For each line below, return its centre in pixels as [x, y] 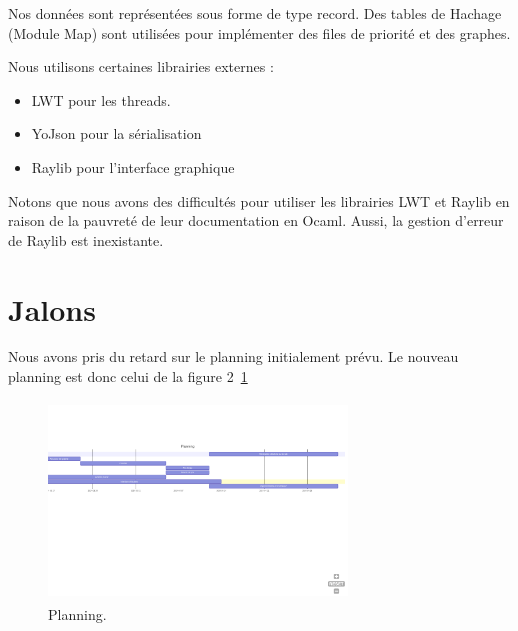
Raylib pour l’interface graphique [133, 166]
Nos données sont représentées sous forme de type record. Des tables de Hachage [255, 13]
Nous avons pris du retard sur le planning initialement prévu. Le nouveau [233, 356]
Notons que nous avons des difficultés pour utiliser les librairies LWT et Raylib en [259, 200]
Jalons [52, 308]
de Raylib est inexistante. [86, 239]
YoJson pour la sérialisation [116, 133]
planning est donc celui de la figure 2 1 [128, 376]
